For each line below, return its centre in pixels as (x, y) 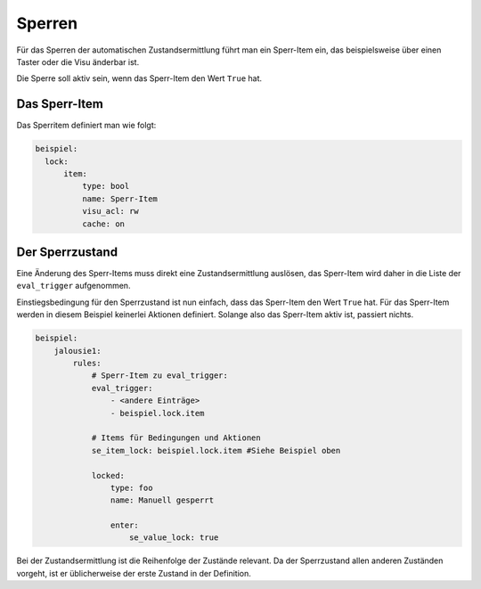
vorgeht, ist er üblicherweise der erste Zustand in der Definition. (134, 573)
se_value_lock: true (174, 538)
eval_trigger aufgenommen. (73, 286)
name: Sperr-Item (119, 199)
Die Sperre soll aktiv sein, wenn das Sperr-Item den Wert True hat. (139, 78)
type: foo (131, 487)
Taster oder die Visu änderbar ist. (78, 61)
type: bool (106, 186)
